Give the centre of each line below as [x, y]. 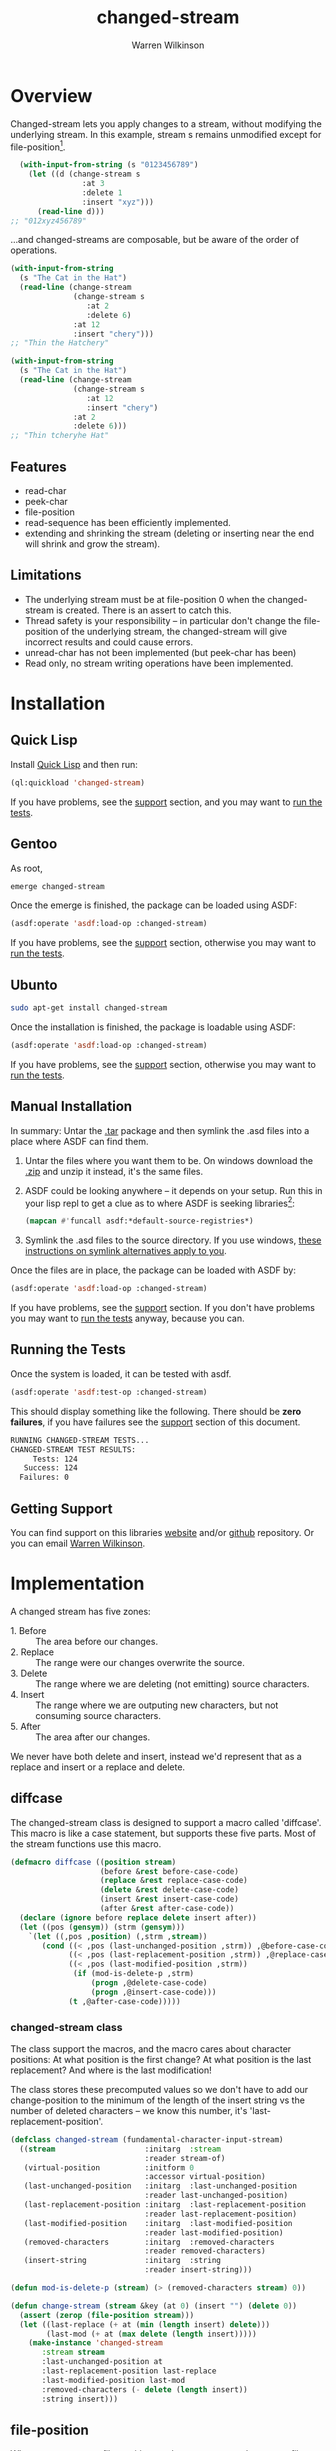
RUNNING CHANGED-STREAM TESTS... [80, 1440]
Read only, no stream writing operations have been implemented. [159, 663]
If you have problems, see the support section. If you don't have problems [162, 1308]
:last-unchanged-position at [102, 2362]
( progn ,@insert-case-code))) [153, 1992]
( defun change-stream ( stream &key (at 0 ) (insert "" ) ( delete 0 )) [154, 2306]
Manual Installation [71, 1106]
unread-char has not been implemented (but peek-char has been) [160, 652]
